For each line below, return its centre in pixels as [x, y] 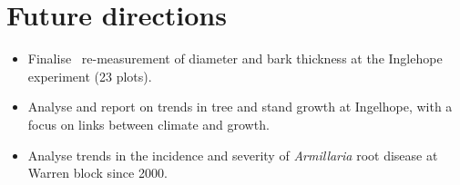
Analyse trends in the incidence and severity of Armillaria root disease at [233, 155]
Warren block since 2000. [97, 173]
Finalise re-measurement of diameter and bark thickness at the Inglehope [235, 58]
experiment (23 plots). [90, 76]
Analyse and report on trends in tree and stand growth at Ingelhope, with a [240, 107]
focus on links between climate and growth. [148, 124]
